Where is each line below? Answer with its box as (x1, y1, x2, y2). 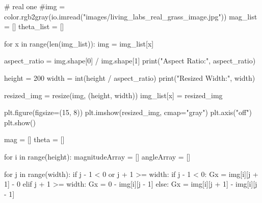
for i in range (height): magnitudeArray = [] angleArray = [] (4, 151, 191, 162)
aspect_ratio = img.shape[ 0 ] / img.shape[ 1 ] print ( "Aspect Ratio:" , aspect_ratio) (4, 55, 256, 66)
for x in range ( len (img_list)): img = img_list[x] (4, 38, 154, 49)
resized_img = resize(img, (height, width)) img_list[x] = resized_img (4, 89, 223, 100)
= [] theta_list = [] (4, 21, 64, 32)
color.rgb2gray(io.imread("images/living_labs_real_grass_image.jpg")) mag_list (4, 11, 257, 21)
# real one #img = (4, 1, 65, 11)
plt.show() (4, 117, 36, 127)
